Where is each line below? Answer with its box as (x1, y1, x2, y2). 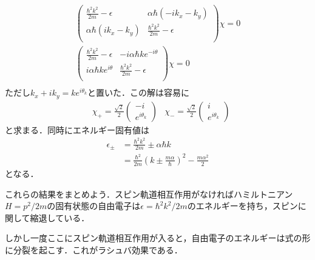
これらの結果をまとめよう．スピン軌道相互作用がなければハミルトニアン (5, 187, 293, 200)
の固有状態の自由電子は (47, 199, 141, 212)
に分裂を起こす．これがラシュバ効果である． (5, 243, 183, 256)
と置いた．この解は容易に (87, 86, 190, 99)
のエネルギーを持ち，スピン (187, 199, 298, 212)
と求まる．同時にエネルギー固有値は (5, 123, 149, 136)
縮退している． (30, 211, 90, 224)
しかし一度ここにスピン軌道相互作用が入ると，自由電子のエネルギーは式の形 (5, 232, 311, 244)
